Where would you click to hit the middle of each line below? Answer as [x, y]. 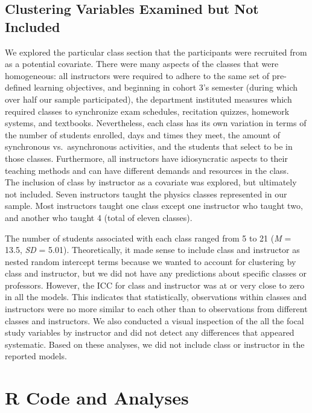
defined [18, 87]
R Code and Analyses [97, 398]
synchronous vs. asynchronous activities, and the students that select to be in [149, 146]
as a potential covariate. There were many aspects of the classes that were [142, 64]
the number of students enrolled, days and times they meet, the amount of [143, 134]
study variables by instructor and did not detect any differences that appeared [150, 332]
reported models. [36, 356]
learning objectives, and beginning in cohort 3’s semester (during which [166, 87]
